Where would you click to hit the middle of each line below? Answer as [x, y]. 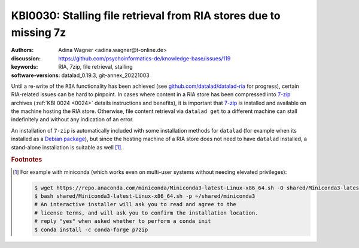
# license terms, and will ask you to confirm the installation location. [146, 213]
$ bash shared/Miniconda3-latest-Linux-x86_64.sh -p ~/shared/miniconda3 [144, 196]
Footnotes [27, 160]
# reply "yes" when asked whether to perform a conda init [122, 221]
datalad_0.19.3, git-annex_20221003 [105, 75]
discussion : [26, 58]
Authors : [22, 50]
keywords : [25, 67]
